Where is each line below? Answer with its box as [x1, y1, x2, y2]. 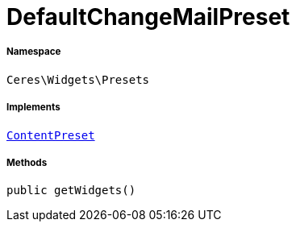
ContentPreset [6, 128, 95, 142]
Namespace [6, 46, 61, 58]
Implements [6, 102, 60, 114]
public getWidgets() [6, 184, 136, 197]
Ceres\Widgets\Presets [6, 73, 150, 86]
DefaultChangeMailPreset [6, 3, 290, 31]
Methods [6, 156, 48, 168]
